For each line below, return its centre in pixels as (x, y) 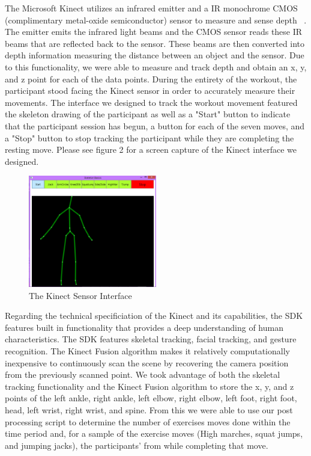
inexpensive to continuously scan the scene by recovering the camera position (147, 362)
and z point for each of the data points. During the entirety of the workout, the (151, 79)
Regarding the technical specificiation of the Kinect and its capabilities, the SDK (154, 316)
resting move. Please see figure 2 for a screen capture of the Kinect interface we (151, 149)
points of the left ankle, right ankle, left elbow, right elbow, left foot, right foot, (151, 398)
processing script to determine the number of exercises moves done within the (148, 421)
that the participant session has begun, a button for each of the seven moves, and (155, 125)
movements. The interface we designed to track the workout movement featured (151, 102)
